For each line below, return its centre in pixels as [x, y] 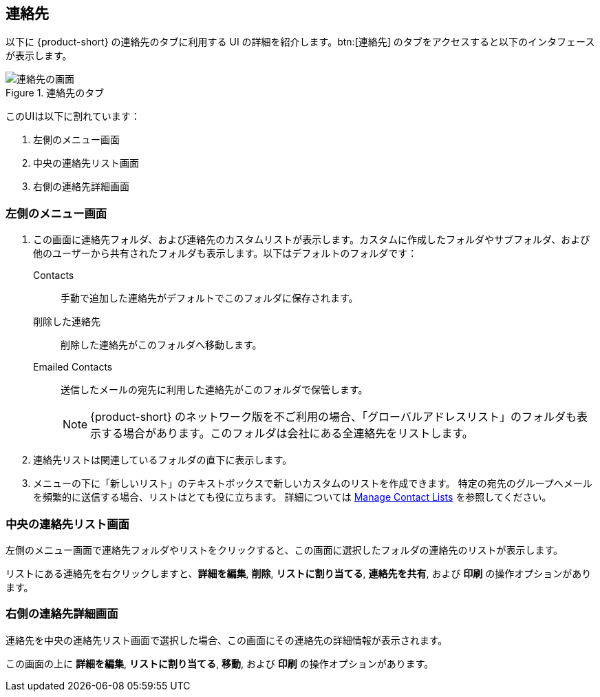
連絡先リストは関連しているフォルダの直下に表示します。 [163, 460]
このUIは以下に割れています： [73, 116]
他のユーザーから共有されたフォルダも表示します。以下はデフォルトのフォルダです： [225, 253]
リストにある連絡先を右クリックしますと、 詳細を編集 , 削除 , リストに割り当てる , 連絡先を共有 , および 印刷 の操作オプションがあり [299, 573]
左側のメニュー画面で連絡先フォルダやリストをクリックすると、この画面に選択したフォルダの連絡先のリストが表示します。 [285, 550]
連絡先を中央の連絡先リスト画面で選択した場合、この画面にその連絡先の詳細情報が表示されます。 [227, 640]
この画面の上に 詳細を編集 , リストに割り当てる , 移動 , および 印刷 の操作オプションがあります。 [220, 663]
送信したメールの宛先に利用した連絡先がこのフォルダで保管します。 [214, 390]
